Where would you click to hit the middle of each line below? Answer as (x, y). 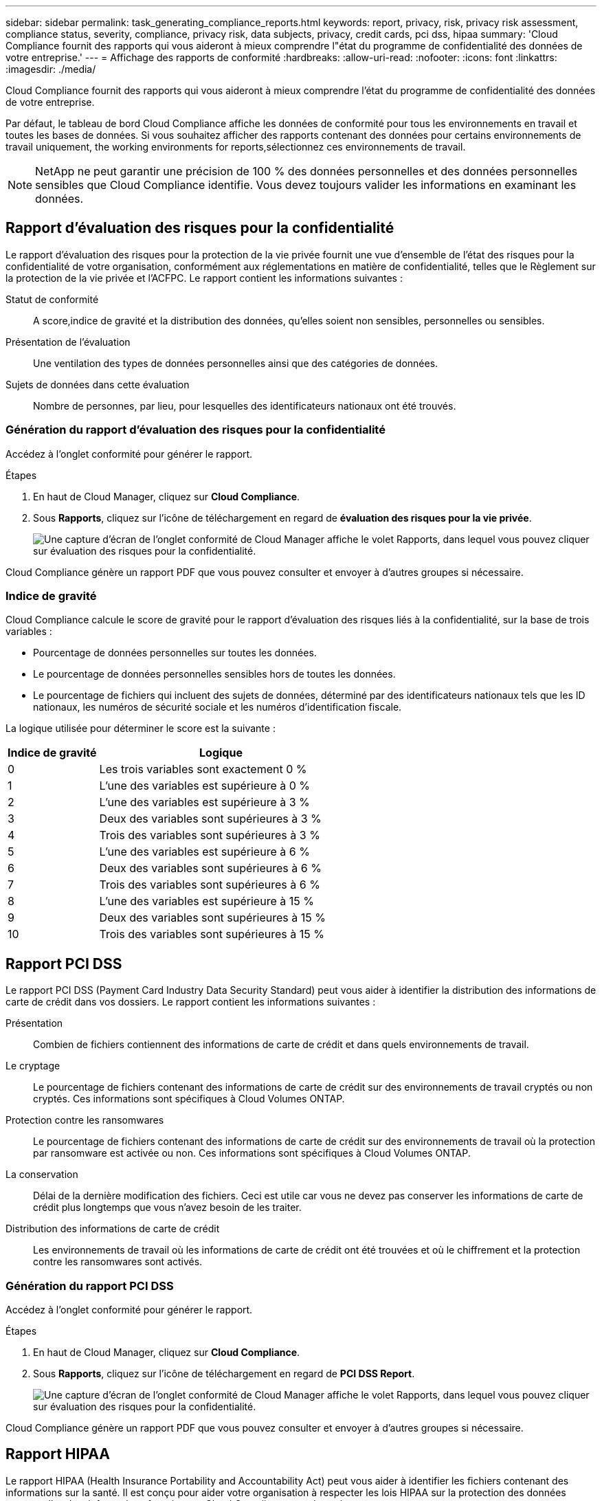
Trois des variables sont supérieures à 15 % (212, 934)
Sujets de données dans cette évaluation (98, 384)
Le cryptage (33, 1066)
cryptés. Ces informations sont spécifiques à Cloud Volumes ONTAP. (189, 1099)
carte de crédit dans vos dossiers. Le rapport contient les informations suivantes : (191, 1002)
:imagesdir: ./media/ (51, 69)
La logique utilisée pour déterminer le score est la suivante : (141, 729)
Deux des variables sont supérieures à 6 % (210, 868)
